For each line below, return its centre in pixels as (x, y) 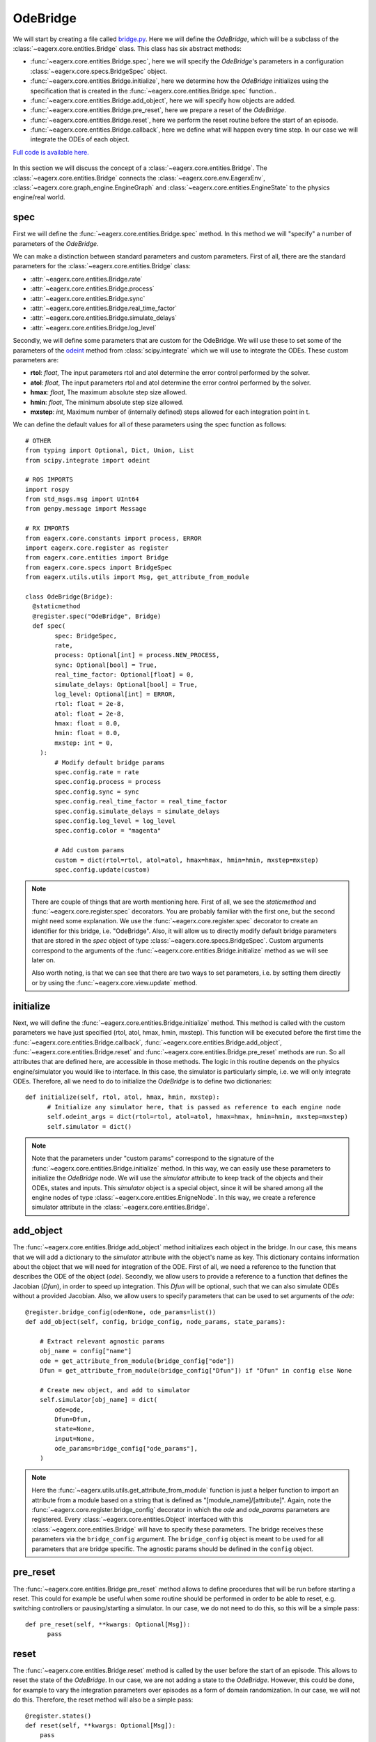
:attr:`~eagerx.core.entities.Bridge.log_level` (93, 327)
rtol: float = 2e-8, (89, 704)
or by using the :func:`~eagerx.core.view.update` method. (115, 982)
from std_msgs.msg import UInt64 (82, 499)
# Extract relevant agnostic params (102, 1341)
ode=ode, (69, 1410)
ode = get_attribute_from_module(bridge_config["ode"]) (137, 1361)
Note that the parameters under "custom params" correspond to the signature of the (153, 1158)
